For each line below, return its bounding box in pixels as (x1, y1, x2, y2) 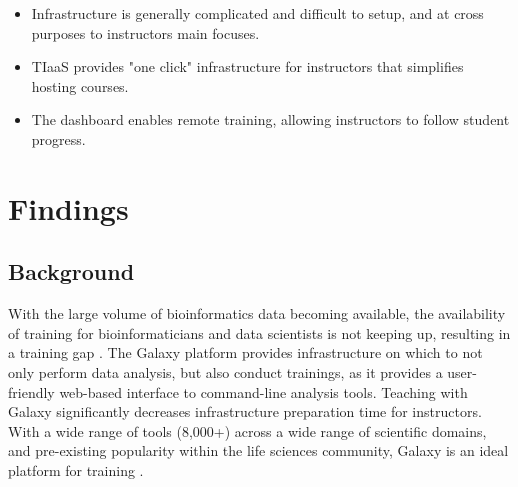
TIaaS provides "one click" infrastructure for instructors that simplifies (31, 56, 464, 77)
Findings (8, 187, 129, 228)
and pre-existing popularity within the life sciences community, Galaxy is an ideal (8, 440, 509, 461)
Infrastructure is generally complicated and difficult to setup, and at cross (31, 3, 484, 23)
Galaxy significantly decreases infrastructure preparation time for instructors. (8, 401, 482, 422)
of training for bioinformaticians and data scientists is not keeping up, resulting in (8, 322, 511, 343)
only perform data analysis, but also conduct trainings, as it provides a (8, 361, 443, 382)
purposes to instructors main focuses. (31, 22, 260, 43)
